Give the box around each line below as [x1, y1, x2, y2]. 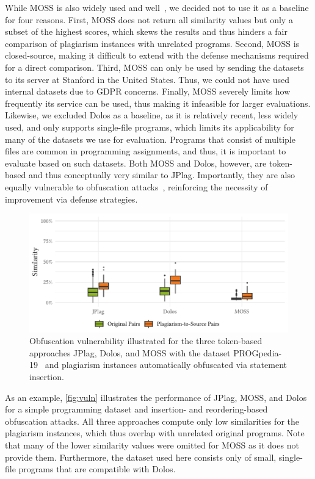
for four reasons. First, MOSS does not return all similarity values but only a [5, 13, 293, 26]
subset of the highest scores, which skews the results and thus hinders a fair [5, 25, 288, 38]
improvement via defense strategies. [5, 192, 138, 205]
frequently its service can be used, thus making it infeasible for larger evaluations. [5, 96, 311, 109]
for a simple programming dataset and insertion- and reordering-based [5, 403, 268, 416]
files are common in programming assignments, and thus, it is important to [5, 145, 286, 157]
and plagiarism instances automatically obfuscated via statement [45, 358, 287, 371]
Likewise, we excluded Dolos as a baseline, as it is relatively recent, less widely [5, 109, 299, 121]
